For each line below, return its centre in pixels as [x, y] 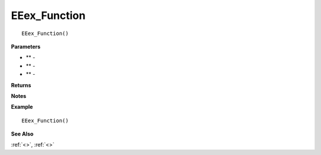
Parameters [26, 46]
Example [22, 107]
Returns [21, 85]
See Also [22, 134]
